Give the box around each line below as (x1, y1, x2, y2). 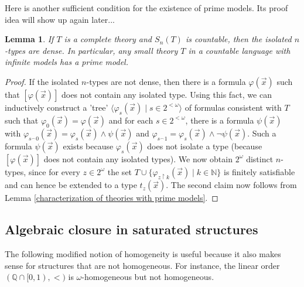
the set (107, 165, 132, 177)
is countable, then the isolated (185, 33, 292, 45)
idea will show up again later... (5, 13, 115, 25)
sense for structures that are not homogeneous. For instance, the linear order (5, 259, 280, 271)
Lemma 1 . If (5, 33, 54, 45)
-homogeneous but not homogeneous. (81, 271, 214, 283)
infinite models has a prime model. (5, 56, 128, 68)
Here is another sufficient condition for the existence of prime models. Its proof (5, 2, 288, 13)
